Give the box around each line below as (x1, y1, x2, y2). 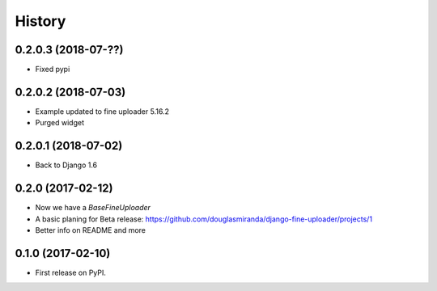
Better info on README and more (35, 225, 146, 234)
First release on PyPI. (35, 268, 107, 277)
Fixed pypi (35, 65, 70, 74)
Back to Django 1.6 (35, 160, 98, 170)
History (15, 12, 66, 30)
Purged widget (35, 118, 85, 128)
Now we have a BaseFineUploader (35, 203, 151, 213)
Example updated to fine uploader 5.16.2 (35, 106, 170, 116)
